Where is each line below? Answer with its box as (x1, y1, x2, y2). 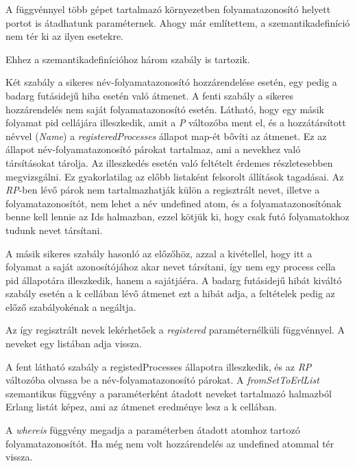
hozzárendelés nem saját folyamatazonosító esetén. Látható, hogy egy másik (5, 102, 324, 116)
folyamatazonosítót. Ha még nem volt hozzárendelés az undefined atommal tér (5, 436, 334, 450)
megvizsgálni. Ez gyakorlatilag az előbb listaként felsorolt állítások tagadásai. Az (5, 169, 344, 183)
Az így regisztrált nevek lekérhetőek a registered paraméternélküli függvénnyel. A (5, 323, 345, 337)
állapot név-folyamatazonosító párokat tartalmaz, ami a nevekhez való (5, 142, 301, 156)
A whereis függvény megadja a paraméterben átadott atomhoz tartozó (5, 423, 300, 437)
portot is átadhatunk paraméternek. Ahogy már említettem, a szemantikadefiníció (5, 15, 350, 30)
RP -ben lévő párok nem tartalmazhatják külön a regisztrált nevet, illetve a (5, 183, 320, 197)
